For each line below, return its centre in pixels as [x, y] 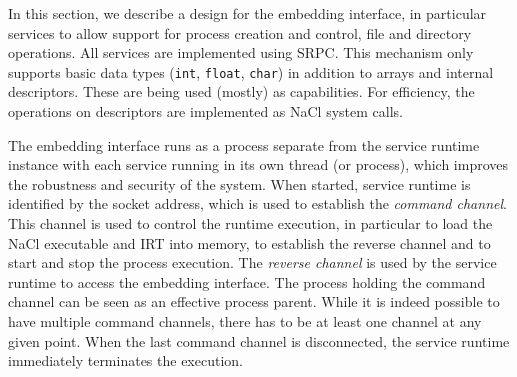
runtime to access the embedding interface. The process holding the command [247, 281]
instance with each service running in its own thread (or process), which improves [258, 164]
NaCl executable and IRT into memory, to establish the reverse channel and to [249, 242]
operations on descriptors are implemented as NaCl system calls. [205, 111]
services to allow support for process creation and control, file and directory [240, 32]
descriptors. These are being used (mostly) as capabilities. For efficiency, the [241, 91]
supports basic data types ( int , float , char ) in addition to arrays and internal [251, 71]
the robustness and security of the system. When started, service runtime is [239, 183]
